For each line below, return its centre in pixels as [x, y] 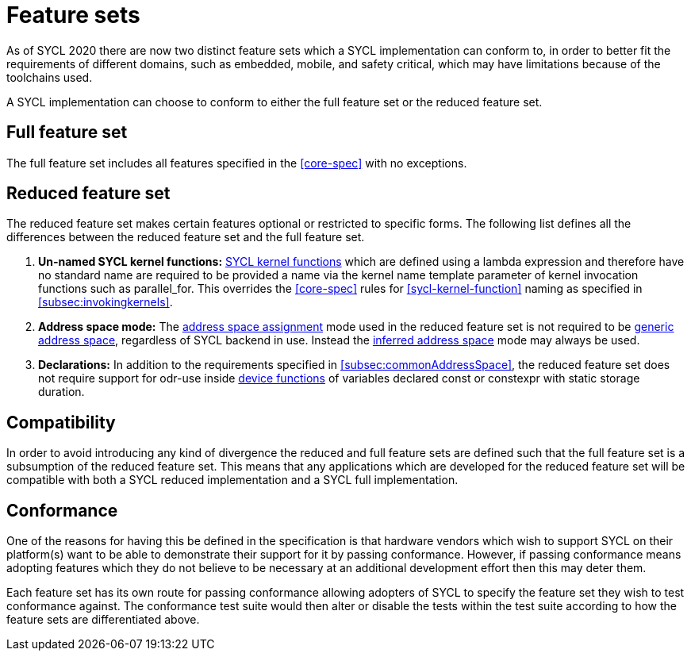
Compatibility [61, 422]
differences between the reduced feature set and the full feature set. [186, 237]
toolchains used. [50, 77]
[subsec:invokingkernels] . [106, 302]
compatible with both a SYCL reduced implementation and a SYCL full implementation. [232, 480]
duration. [61, 392]
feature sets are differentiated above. [103, 620]
